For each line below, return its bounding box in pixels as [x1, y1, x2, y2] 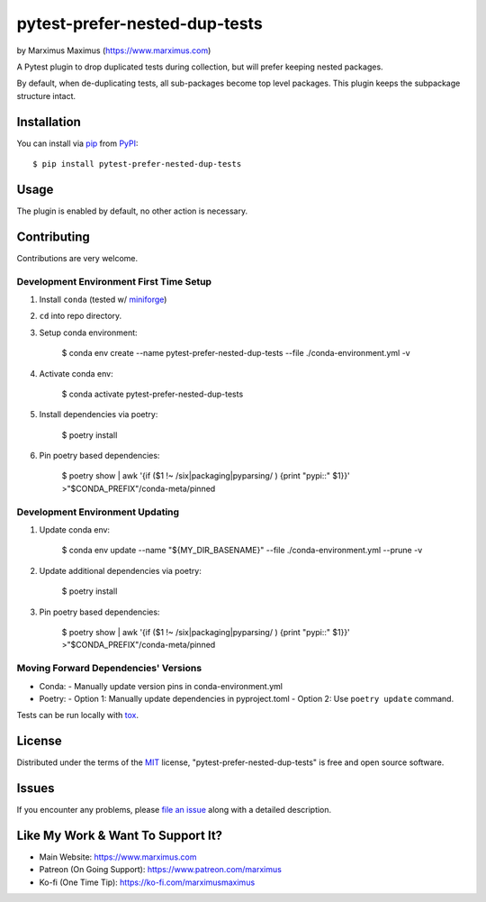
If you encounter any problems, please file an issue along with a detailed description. [16, 805, 332, 815]
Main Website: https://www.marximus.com [39, 852, 197, 862]
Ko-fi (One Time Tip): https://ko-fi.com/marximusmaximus [39, 877, 256, 888]
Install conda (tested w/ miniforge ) [39, 294, 167, 305]
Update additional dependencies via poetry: [39, 565, 202, 576]
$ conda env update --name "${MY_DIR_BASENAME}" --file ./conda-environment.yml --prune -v [61, 545, 423, 556]
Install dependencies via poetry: [39, 409, 158, 420]
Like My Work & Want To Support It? [16, 827, 223, 843]
